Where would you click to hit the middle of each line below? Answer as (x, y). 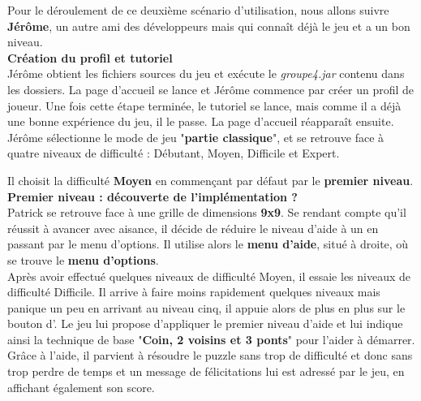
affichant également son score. (81, 387)
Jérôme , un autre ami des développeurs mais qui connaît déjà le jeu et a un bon (209, 26)
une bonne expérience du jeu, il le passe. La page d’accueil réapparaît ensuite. (201, 121)
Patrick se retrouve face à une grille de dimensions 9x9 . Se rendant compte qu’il (207, 212)
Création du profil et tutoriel (90, 57)
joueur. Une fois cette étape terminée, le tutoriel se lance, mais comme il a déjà (204, 105)
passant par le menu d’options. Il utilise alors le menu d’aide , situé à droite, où (208, 244)
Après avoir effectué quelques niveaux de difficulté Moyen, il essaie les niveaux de (209, 276)
